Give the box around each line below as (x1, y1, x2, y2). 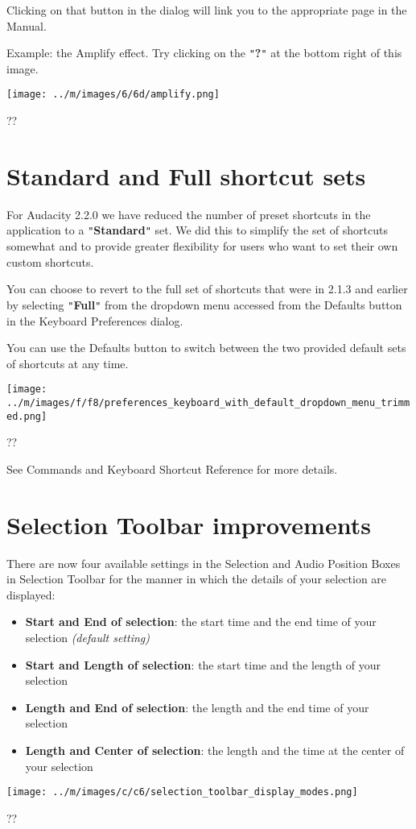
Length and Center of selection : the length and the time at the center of (25, 741, 405, 758)
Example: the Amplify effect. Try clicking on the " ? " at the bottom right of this (6, 44, 402, 61)
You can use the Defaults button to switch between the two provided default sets (6, 339, 406, 356)
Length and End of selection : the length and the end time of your (25, 698, 369, 715)
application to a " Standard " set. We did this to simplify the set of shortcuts (6, 222, 388, 238)
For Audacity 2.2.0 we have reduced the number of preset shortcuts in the (6, 205, 371, 222)
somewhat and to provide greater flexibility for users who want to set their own (6, 238, 398, 255)
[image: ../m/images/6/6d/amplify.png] (6, 89, 220, 101)
